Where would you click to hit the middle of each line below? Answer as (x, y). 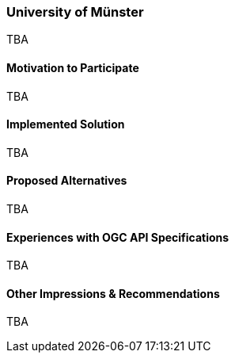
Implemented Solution (66, 124)
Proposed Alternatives (67, 181)
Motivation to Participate (73, 67)
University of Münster (75, 12)
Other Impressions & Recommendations (113, 293)
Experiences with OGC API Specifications (118, 237)
